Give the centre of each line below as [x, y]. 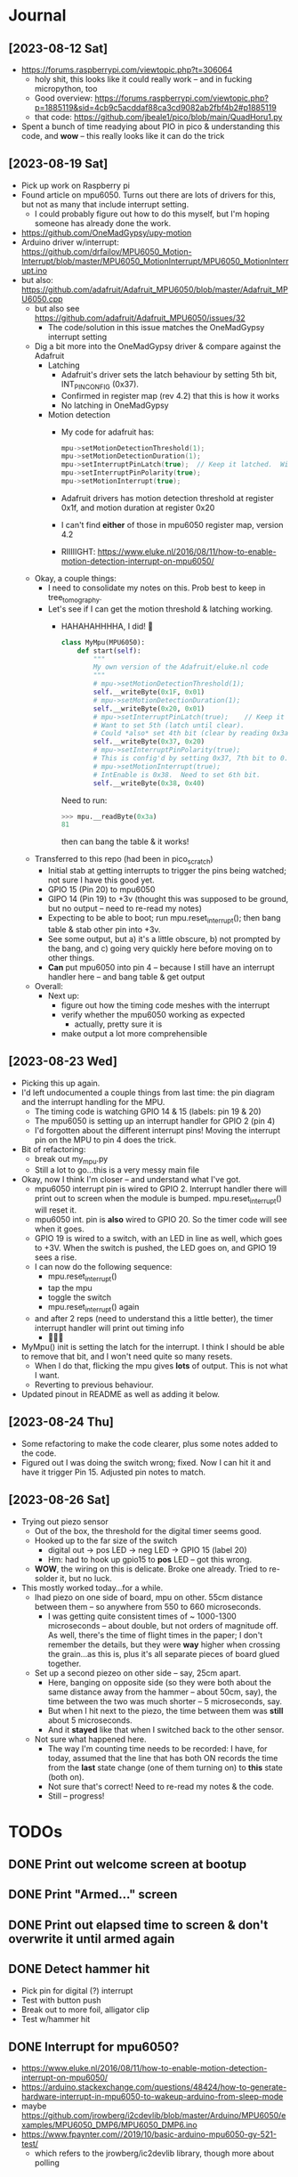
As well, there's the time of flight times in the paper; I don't [155, 1635]
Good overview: [64, 98]
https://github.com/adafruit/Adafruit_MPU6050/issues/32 [140, 318]
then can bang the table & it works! [125, 841]
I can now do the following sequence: [103, 1267]
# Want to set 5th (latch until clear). [169, 725]
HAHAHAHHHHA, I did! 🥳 [107, 626]
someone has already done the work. [103, 223]
